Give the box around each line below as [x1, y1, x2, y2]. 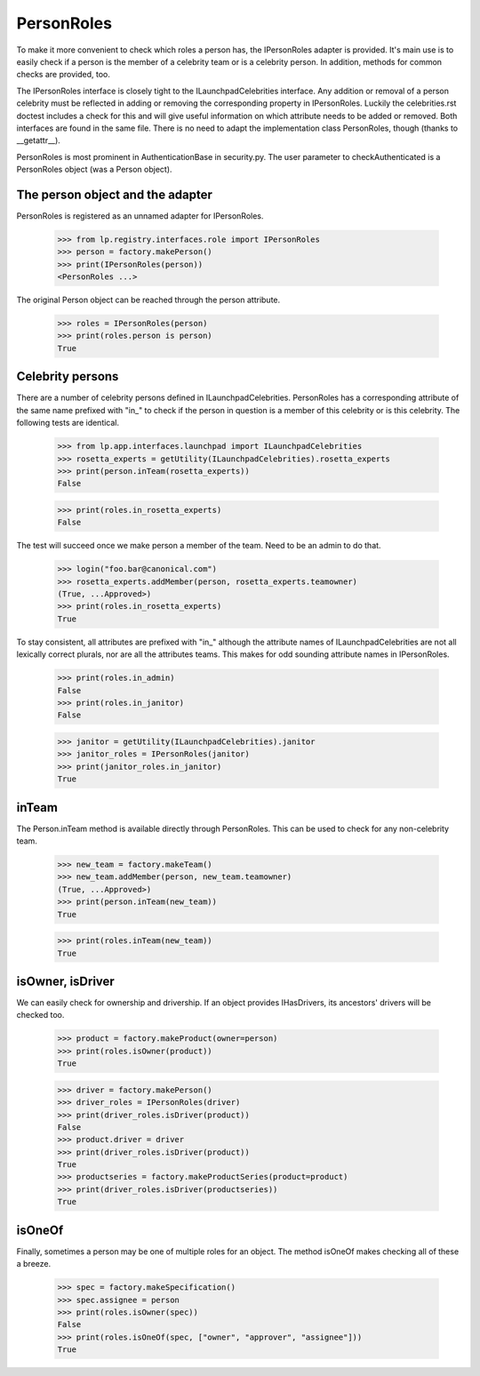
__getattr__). [16, 135, 61, 146]
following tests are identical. [16, 418, 120, 428]
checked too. [16, 1010, 65, 1020]
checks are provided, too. [16, 69, 110, 80]
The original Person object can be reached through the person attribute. [16, 294, 281, 306]
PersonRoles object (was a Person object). [16, 164, 172, 175]
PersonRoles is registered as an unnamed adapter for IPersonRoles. [16, 210, 264, 221]
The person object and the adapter [16, 187, 213, 202]
